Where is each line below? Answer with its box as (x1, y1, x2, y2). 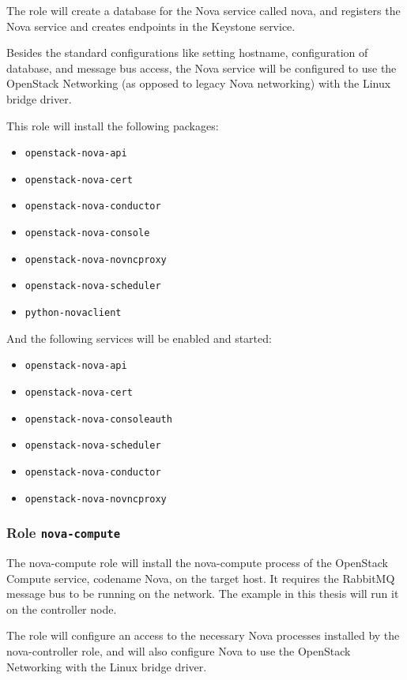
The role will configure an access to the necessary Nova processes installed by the (6, 627, 400, 644)
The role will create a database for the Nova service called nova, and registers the (6, 2, 401, 18)
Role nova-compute (6, 523, 121, 543)
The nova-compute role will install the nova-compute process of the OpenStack (6, 554, 388, 571)
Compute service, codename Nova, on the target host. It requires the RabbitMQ (6, 569, 395, 586)
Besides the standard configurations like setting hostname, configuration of (6, 44, 368, 61)
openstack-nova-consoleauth (24, 413, 172, 425)
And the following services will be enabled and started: (6, 329, 272, 346)
